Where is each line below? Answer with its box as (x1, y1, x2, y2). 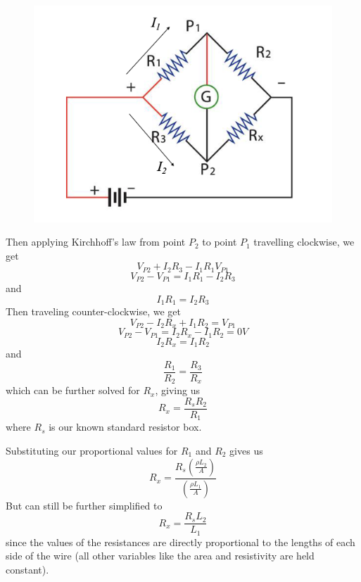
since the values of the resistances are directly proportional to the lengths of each (6, 534, 355, 549)
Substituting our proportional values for (6, 443, 178, 458)
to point (202, 234, 237, 249)
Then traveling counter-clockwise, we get (6, 304, 182, 319)
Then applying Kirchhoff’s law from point (6, 234, 186, 249)
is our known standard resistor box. (49, 419, 202, 434)
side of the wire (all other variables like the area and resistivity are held (6, 548, 315, 563)
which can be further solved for (6, 383, 140, 398)
